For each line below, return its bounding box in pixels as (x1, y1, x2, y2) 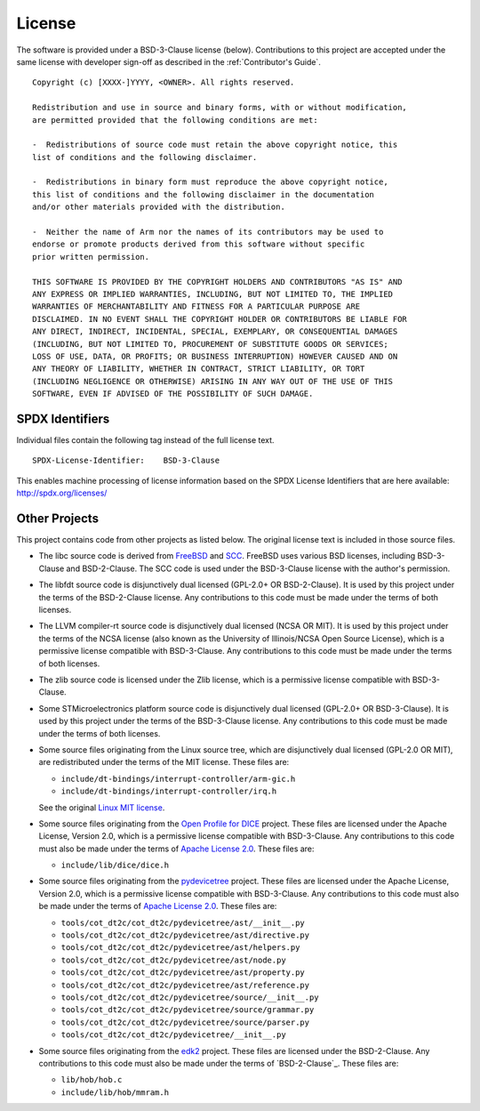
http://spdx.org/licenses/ (16, 487, 108, 498)
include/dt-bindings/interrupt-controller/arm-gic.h (60, 774, 296, 784)
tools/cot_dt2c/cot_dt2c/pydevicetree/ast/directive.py (60, 930, 310, 940)
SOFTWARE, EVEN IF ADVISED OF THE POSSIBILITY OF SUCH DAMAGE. (32, 389, 314, 399)
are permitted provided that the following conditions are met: (32, 115, 319, 125)
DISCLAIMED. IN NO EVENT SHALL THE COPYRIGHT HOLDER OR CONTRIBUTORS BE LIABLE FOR (32, 314, 408, 324)
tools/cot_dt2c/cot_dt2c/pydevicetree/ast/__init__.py (60, 917, 306, 928)
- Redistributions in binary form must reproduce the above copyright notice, (32, 177, 388, 187)
